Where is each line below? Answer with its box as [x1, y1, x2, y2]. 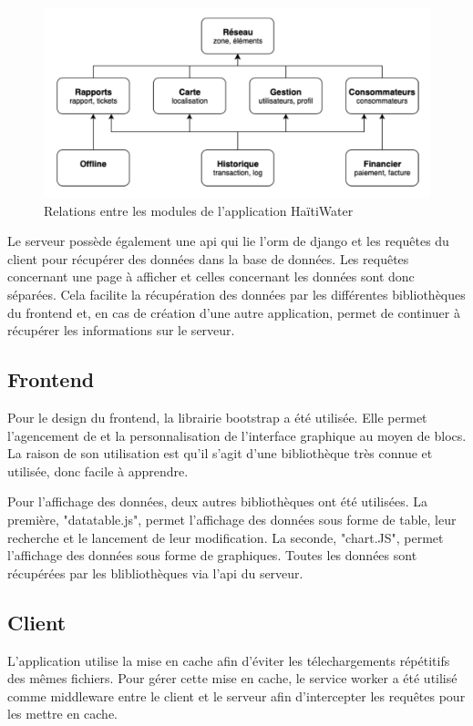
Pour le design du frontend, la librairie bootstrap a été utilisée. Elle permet [7, 408, 427, 427]
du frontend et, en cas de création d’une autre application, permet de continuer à [7, 302, 460, 322]
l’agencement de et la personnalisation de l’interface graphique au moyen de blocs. [7, 425, 467, 445]
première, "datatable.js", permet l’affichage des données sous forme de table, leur [7, 510, 457, 529]
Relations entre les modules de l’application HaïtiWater [44, 200, 354, 220]
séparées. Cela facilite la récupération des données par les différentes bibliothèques [7, 285, 466, 304]
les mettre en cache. [7, 704, 118, 723]
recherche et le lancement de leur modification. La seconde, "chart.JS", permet [7, 527, 444, 547]
